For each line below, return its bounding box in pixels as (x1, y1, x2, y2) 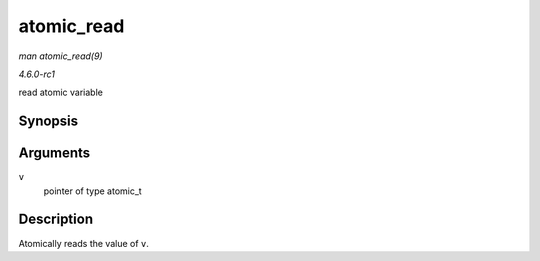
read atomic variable (18, 86, 104, 99)
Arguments (18, 145, 91, 162)
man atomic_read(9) (18, 50, 104, 62)
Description (18, 211, 94, 228)
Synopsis (18, 113, 79, 130)
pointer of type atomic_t (43, 185, 142, 197)
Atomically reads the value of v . (18, 237, 150, 249)
